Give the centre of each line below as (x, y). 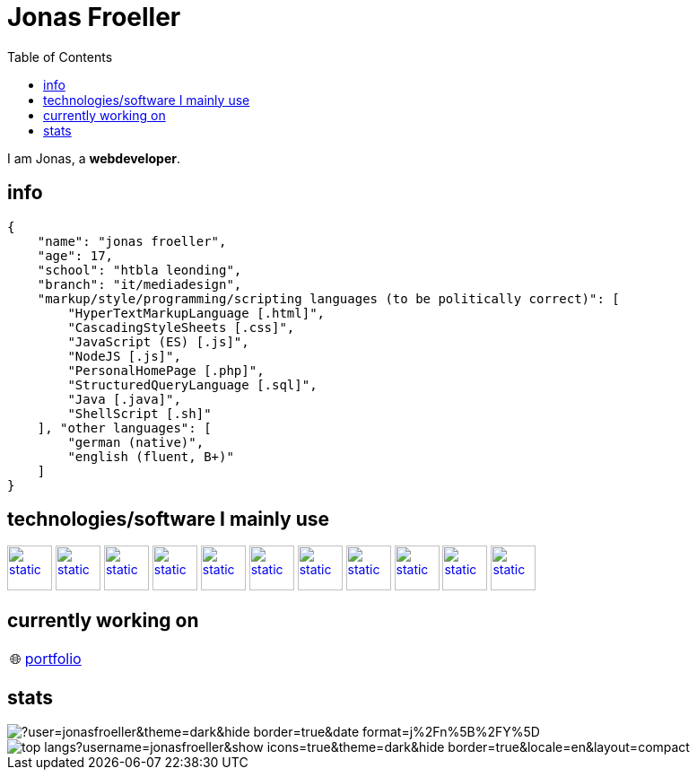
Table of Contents (60, 57)
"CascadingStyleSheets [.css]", (181, 327)
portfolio (53, 659)
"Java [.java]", (124, 399)
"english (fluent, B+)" (151, 456)
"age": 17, (75, 255)
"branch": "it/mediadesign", (139, 284)
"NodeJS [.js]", (124, 356)
